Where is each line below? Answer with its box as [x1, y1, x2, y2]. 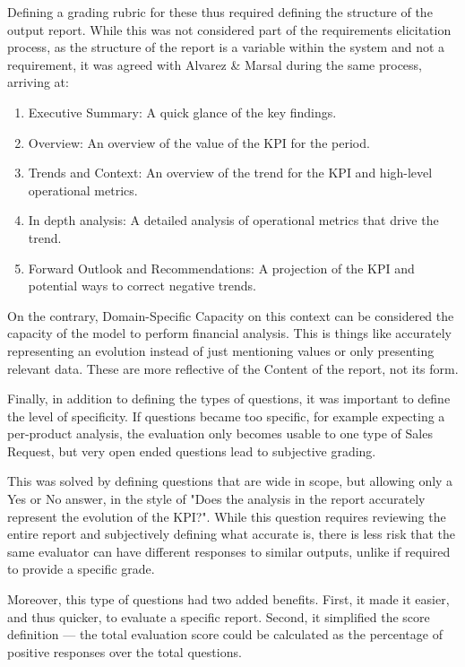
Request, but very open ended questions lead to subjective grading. [7, 441, 376, 460]
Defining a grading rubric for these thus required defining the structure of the [7, 3, 433, 21]
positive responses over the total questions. [7, 642, 242, 661]
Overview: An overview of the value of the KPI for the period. [28, 133, 370, 152]
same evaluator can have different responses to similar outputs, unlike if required [7, 541, 451, 560]
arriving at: [7, 73, 69, 91]
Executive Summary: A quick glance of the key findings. [28, 102, 337, 121]
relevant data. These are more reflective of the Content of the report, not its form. [7, 359, 459, 377]
